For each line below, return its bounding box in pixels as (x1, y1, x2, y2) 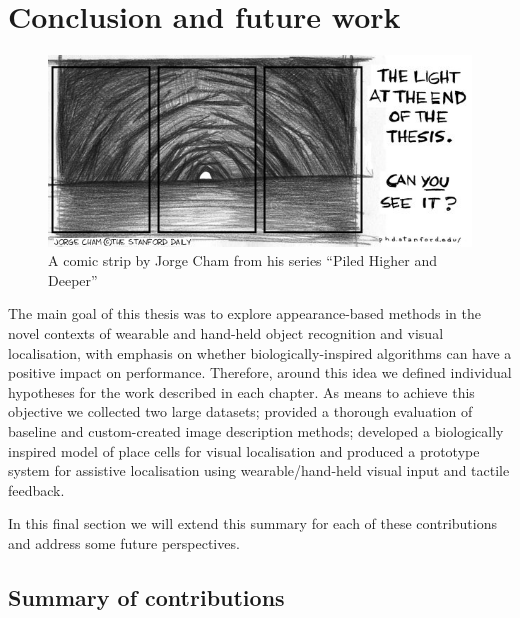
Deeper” (48, 269, 98, 290)
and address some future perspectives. (8, 532, 240, 553)
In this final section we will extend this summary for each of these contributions (8, 513, 498, 534)
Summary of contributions (8, 581, 285, 612)
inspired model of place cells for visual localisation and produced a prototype (8, 440, 480, 461)
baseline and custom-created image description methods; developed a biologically (8, 420, 504, 441)
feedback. (8, 479, 65, 500)
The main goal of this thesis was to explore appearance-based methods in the (8, 303, 482, 324)
